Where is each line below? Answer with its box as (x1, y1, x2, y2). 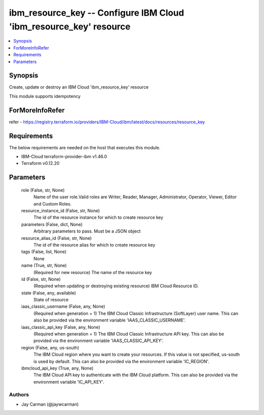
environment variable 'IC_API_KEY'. (33, 379, 105, 385)
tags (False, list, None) (21, 249, 67, 254)
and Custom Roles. (33, 201, 72, 207)
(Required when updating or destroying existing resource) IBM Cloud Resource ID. (33, 283, 199, 289)
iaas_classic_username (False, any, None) (21, 303, 105, 309)
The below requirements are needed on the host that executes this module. (9, 144, 161, 150)
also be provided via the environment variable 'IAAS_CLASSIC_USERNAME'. (33, 317, 186, 323)
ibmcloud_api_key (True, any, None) (21, 365, 94, 371)
